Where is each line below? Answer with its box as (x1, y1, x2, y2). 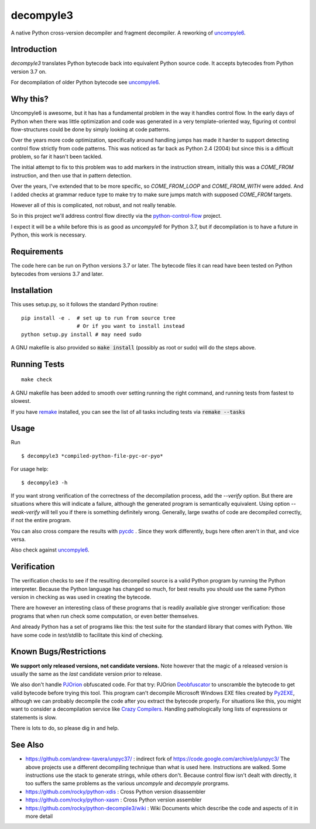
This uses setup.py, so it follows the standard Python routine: (11, 301, 158, 308)
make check (21, 376, 53, 383)
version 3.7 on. (11, 68, 47, 75)
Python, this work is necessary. (11, 231, 87, 238)
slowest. (11, 398, 32, 405)
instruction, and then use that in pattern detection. (11, 172, 132, 179)
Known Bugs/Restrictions (11, 647, 107, 657)
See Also (11, 740, 44, 750)
